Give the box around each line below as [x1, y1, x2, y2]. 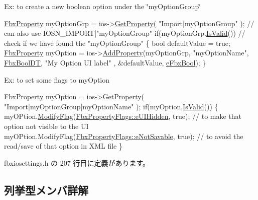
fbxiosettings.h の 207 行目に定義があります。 [4, 157, 150, 168]
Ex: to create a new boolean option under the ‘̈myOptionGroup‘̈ [4, 1, 201, 11]
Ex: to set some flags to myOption [4, 74, 110, 85]
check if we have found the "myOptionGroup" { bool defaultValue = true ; [4, 37, 230, 48]
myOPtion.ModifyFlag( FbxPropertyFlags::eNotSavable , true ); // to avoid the [4, 130, 243, 141]
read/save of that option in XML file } [4, 141, 122, 151]
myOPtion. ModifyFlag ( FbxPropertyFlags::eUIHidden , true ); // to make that [4, 111, 242, 121]
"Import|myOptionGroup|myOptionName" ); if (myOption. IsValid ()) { [4, 101, 218, 111]
